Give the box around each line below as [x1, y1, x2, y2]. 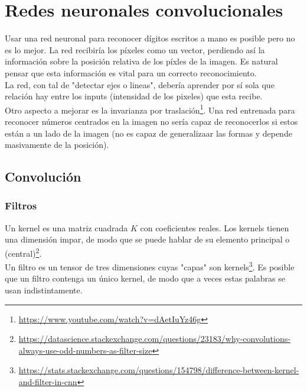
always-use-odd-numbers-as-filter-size [18, 344, 152, 356]
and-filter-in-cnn [18, 375, 77, 387]
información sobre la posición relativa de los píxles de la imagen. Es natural [5, 55, 278, 67]
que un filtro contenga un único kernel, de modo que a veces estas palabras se [5, 272, 285, 285]
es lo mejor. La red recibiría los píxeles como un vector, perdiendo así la [5, 43, 265, 56]
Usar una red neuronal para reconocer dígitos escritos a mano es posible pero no [5, 32, 295, 44]
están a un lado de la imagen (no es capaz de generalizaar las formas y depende [5, 127, 292, 139]
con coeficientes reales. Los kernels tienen [140, 221, 289, 234]
